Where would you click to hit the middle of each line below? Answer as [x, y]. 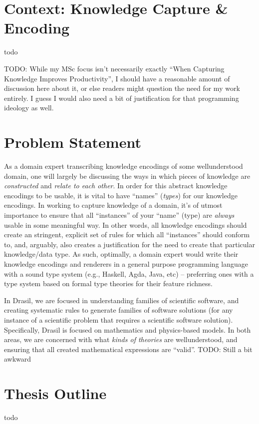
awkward [18, 359]
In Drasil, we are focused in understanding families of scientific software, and [122, 300]
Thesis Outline [55, 393]
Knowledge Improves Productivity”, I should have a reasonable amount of [117, 78]
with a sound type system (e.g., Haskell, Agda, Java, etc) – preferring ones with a [129, 273]
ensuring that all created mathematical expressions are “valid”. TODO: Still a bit [128, 349]
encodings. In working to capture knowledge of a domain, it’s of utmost [113, 205]
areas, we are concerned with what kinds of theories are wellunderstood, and [121, 339]
